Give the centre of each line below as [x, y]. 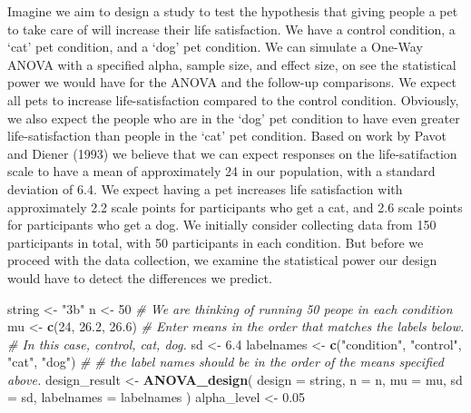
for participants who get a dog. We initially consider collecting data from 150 [222, 225]
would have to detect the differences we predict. [140, 277]
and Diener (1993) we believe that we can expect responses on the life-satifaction [232, 153]
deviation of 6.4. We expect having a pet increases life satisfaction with [205, 188]
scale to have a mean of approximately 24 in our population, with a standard [221, 171]
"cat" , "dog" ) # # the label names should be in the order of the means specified [226, 362]
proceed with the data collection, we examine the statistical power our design [222, 260]
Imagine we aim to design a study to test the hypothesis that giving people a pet [233, 11]
